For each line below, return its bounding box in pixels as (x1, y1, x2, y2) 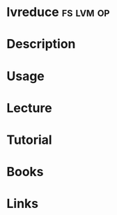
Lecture (6, 100, 53, 116)
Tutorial (6, 132, 53, 147)
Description (6, 36, 76, 52)
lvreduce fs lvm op (6, 4, 110, 20)
